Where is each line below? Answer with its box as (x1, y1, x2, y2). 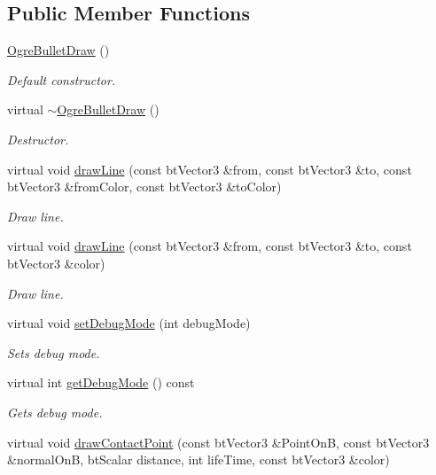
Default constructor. (7, 70, 116, 89)
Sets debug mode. (7, 343, 100, 362)
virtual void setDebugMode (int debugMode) (7, 314, 251, 332)
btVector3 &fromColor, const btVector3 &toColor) (7, 177, 282, 196)
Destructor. (7, 129, 69, 148)
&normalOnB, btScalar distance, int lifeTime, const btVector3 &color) (7, 450, 390, 469)
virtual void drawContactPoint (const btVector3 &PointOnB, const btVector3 (7, 432, 430, 451)
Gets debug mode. (7, 402, 103, 421)
